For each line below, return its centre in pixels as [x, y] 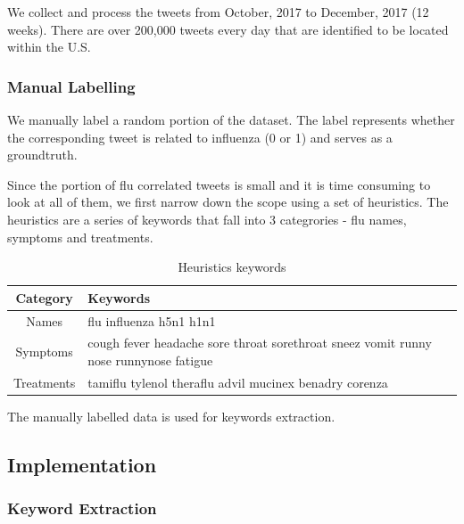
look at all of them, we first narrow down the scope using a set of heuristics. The [228, 202]
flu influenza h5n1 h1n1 [152, 320]
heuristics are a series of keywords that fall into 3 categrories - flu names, [207, 219]
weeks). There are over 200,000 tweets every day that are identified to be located [228, 29]
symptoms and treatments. [80, 237]
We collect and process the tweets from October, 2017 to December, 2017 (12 [218, 12]
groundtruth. [42, 155]
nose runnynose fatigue [150, 360]
